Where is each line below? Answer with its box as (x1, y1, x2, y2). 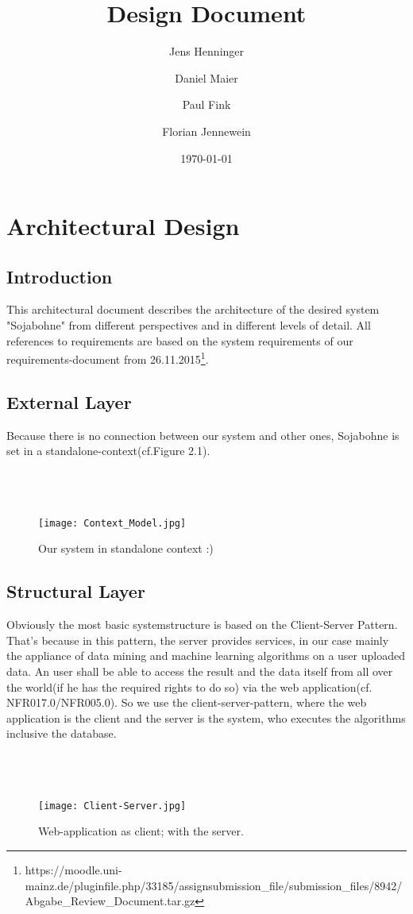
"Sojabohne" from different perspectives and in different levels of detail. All (6, 317, 371, 334)
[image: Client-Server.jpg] (38, 800, 187, 812)
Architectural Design (6, 210, 240, 242)
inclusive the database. (6, 725, 117, 742)
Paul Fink (182, 96, 231, 113)
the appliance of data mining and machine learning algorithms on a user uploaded (6, 647, 405, 664)
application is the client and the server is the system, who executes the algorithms (6, 709, 406, 726)
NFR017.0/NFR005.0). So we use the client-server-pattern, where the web (6, 694, 367, 711)
